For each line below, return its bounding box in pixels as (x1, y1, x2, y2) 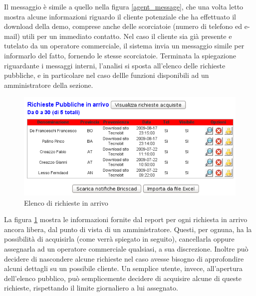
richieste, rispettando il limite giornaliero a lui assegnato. (4, 283, 178, 293)
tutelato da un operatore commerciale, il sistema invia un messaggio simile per (4, 40, 245, 51)
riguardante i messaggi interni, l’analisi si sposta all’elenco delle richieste (4, 60, 226, 70)
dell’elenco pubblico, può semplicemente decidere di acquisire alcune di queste (4, 273, 242, 283)
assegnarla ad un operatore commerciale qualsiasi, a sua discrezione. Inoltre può (4, 244, 249, 254)
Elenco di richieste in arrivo (24, 197, 108, 208)
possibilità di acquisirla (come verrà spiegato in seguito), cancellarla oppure (4, 234, 235, 244)
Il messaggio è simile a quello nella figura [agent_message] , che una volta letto (4, 1, 244, 11)
